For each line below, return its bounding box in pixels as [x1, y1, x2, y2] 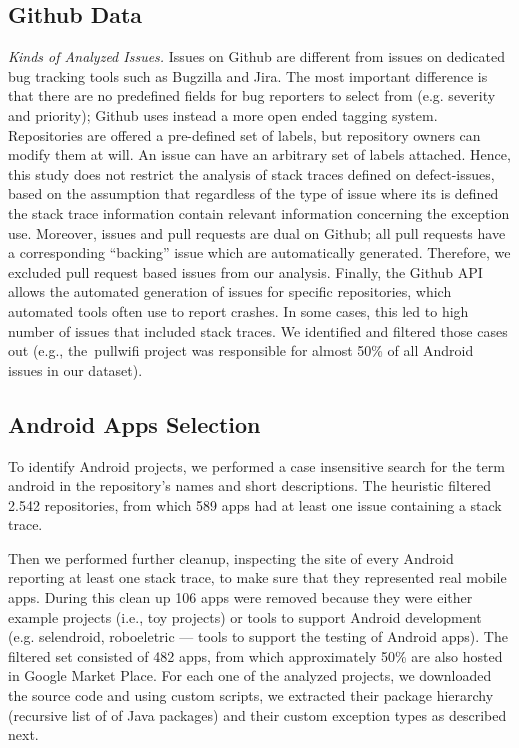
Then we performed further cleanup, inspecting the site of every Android [8, 547, 454, 568]
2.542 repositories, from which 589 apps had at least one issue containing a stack [8, 494, 502, 515]
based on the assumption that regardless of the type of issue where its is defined [8, 183, 499, 204]
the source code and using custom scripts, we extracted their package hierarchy [8, 685, 494, 706]
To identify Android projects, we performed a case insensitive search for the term [8, 455, 505, 476]
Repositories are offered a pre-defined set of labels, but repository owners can [8, 124, 481, 145]
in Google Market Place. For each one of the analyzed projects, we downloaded [8, 665, 492, 686]
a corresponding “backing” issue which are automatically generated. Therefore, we [8, 242, 511, 263]
